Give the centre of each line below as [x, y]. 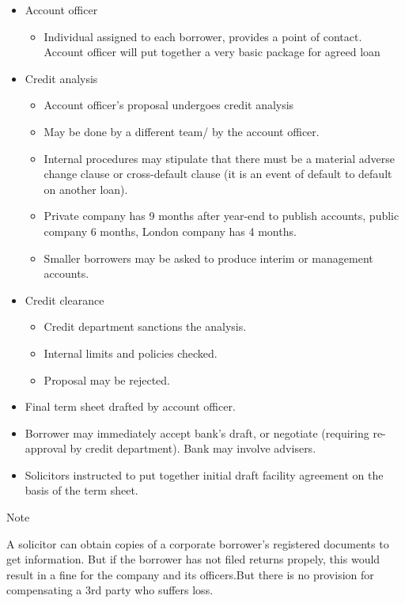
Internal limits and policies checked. [131, 353]
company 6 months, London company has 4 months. [170, 231]
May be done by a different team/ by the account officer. [182, 131]
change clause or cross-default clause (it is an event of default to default [218, 174]
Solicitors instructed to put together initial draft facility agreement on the [204, 474]
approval [45, 448]
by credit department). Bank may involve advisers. [193, 448]
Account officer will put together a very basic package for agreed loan [212, 52]
